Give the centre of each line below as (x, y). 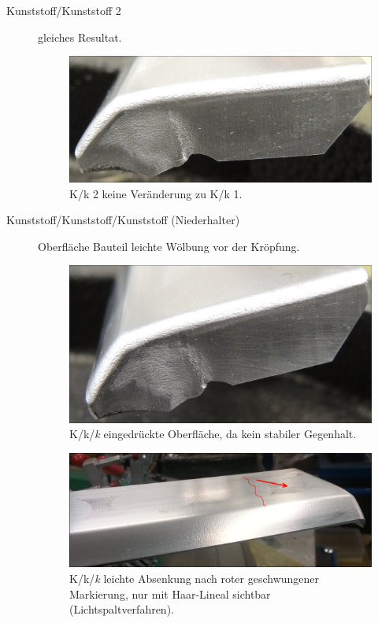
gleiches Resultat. (80, 37)
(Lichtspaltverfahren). (122, 609)
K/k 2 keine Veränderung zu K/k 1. (156, 193)
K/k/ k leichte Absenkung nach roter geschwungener (195, 578)
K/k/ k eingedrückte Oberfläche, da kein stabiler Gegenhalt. (213, 434)
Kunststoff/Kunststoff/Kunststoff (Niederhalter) (123, 220)
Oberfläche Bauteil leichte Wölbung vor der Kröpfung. (169, 246)
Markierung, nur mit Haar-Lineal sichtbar (170, 594)
